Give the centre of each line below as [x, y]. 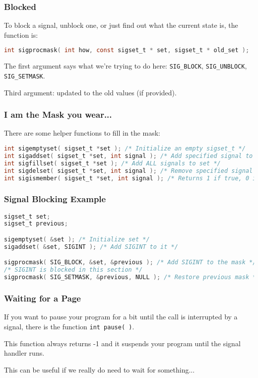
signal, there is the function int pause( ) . [69, 326]
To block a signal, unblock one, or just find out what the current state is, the [121, 25]
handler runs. [24, 353]
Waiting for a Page [42, 298]
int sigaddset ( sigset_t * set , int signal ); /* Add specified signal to [129, 156]
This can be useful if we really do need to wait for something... [99, 369]
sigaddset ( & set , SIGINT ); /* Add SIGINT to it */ [91, 247]
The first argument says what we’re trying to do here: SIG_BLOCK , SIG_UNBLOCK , [126, 66]
